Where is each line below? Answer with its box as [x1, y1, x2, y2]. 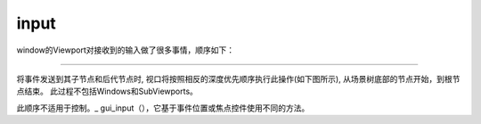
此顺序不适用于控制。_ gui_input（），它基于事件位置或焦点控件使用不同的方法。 [16, 103, 310, 113]
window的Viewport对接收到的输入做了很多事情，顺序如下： [16, 45, 235, 55]
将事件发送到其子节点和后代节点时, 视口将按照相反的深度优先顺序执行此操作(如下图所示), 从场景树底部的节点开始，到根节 [16, 73, 461, 84]
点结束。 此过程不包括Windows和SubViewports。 [16, 86, 198, 97]
